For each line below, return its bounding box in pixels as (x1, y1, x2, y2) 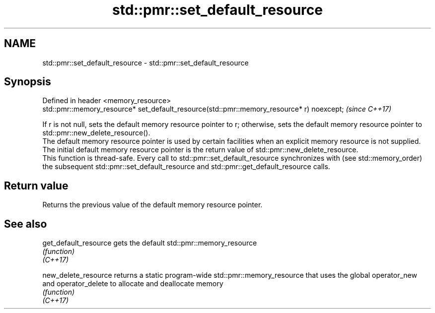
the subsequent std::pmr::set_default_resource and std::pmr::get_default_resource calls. (42, 162, 330, 171)
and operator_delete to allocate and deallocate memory (42, 279, 223, 288)
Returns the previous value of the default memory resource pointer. (42, 200, 263, 209)
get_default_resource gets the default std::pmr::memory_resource (42, 239, 257, 248)
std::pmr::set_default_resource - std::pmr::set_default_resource (42, 58, 249, 67)
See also (4, 217, 47, 230)
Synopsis (4, 75, 51, 88)
